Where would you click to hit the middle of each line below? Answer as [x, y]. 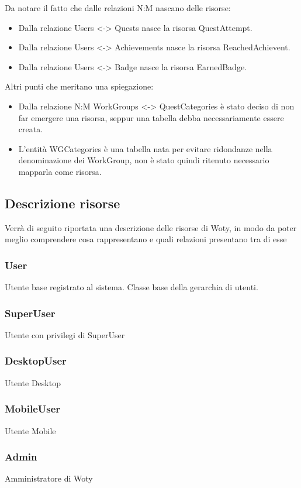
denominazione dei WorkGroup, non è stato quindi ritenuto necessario [144, 160]
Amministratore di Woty [49, 478]
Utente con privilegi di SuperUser [65, 334]
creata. [31, 129]
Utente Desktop [33, 382]
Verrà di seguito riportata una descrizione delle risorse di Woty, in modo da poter [151, 227]
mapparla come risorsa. [60, 171]
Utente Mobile [30, 430]
